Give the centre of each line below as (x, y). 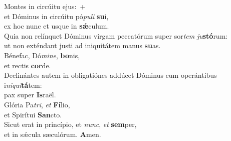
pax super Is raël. (30, 95)
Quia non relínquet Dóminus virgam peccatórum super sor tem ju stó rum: (116, 35)
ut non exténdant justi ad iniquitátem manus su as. (82, 45)
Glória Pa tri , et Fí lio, (37, 104)
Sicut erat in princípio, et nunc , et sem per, (70, 124)
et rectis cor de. (28, 65)
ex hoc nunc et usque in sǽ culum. (57, 26)
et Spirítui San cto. (33, 114)
